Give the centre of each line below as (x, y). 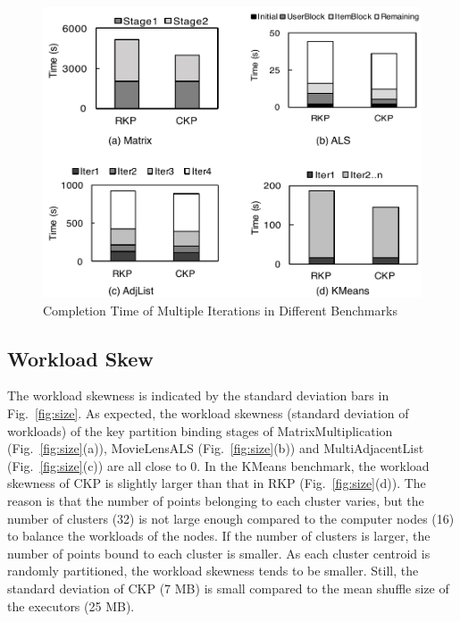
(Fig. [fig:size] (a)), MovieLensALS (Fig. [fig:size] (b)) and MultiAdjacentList (216, 448)
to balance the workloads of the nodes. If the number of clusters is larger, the (219, 536)
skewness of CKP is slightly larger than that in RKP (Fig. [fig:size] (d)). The (217, 483)
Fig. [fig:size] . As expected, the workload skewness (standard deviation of (208, 413)
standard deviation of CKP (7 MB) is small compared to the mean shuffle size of (228, 588)
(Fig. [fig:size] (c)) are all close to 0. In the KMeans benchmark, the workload (218, 465)
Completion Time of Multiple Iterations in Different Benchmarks (220, 310)
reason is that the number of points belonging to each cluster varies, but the (216, 500)
